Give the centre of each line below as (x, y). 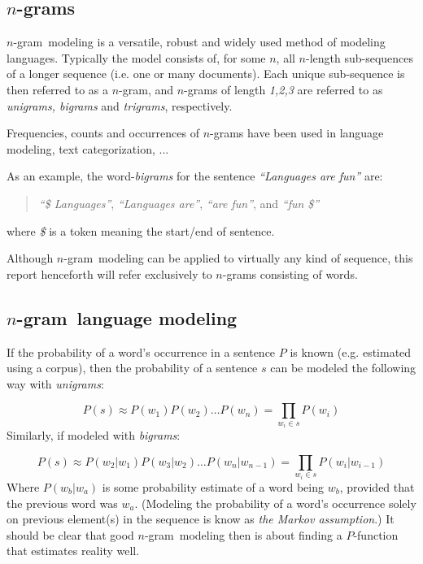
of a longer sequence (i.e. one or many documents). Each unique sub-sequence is (206, 74)
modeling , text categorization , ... (88, 148)
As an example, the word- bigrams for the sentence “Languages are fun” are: (195, 176)
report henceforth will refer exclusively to (109, 273)
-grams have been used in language (297, 133)
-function (376, 534)
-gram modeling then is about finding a (243, 534)
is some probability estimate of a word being (213, 486)
